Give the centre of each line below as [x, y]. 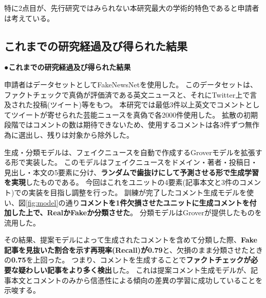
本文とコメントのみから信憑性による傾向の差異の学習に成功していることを [137, 280]
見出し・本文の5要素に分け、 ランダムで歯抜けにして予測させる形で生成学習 [131, 172]
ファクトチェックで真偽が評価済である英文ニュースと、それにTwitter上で [127, 94]
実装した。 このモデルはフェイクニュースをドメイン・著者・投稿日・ [141, 162]
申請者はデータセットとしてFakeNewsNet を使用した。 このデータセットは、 [131, 84]
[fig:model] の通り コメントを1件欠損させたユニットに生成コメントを [138, 202]
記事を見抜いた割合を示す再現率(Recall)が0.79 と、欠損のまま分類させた [126, 249]
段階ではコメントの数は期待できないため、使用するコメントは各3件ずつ [125, 125]
